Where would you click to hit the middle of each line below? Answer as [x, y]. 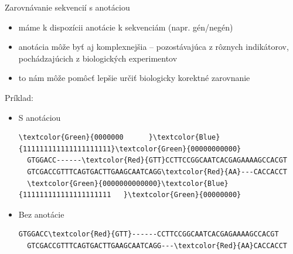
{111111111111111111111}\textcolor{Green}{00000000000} [130, 149]
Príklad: [19, 97]
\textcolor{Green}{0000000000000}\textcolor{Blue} [128, 183]
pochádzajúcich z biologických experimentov [98, 58]
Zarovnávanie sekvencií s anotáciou [67, 7]
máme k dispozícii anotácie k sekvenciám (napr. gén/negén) [126, 27]
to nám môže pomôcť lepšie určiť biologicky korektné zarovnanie [134, 78]
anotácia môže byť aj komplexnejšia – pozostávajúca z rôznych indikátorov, [154, 47]
